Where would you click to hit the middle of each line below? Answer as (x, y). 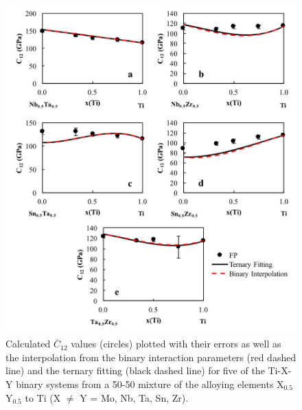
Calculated (28, 344)
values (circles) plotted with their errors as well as (176, 344)
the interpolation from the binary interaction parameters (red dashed (151, 357)
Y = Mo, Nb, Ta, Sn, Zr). (134, 397)
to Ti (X (43, 397)
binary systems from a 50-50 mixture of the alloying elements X (150, 384)
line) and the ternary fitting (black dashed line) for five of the (135, 370)
